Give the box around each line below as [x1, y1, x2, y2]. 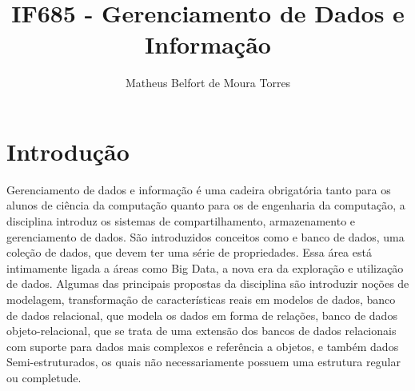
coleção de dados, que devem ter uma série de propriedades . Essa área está [6, 244, 372, 261]
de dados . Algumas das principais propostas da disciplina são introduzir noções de [6, 275, 409, 292]
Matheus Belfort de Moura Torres [125, 74, 291, 91]
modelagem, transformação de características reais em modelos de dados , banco [6, 291, 396, 307]
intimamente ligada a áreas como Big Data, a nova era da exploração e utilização [6, 259, 404, 276]
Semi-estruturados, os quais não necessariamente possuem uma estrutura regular [6, 353, 401, 370]
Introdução [6, 134, 130, 167]
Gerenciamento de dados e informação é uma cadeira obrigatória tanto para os [6, 181, 391, 197]
